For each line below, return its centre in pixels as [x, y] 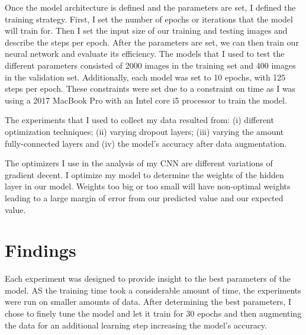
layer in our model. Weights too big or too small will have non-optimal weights [148, 186]
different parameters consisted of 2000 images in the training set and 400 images [150, 65]
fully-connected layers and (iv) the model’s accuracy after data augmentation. [146, 143]
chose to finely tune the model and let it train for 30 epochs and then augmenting [153, 313]
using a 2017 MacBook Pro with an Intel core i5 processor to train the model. [146, 100]
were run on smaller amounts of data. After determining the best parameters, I [148, 302]
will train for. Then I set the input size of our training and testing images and [146, 30]
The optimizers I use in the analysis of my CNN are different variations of [139, 163]
